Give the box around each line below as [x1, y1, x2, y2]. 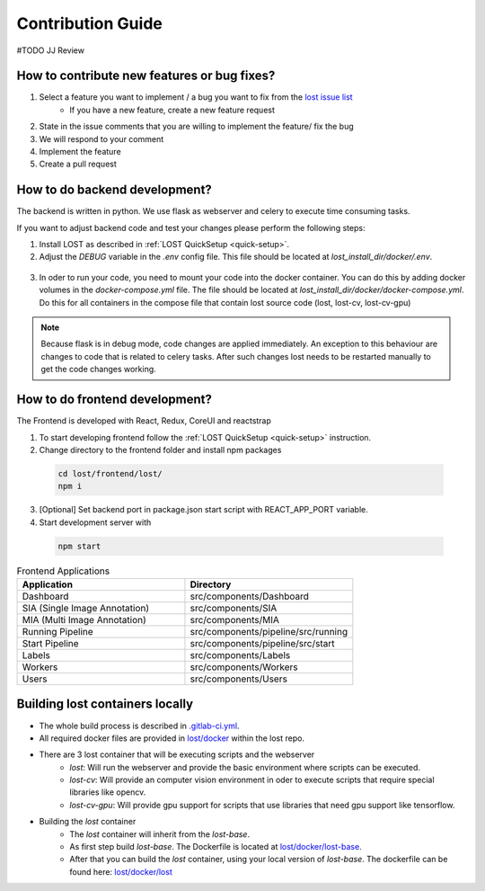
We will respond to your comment [39, 133, 164, 144]
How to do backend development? [16, 183, 213, 198]
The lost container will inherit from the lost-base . [69, 828, 251, 840]
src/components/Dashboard [190, 590, 310, 602]
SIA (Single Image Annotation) [22, 602, 150, 614]
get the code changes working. [40, 364, 156, 375]
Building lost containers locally [16, 697, 194, 712]
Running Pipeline [22, 626, 93, 637]
